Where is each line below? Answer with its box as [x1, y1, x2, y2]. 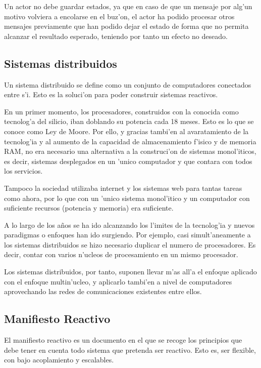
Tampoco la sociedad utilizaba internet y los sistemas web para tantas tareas [4, 182, 242, 193]
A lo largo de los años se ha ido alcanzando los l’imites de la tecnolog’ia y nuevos [4, 219, 255, 230]
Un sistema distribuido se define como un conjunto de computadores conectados [4, 79, 251, 90]
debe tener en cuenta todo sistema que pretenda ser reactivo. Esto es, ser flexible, [4, 344, 256, 355]
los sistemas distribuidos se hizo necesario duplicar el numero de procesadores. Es [4, 239, 256, 250]
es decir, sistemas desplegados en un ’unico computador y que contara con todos [4, 155, 252, 166]
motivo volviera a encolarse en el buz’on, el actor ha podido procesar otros [4, 11, 235, 21]
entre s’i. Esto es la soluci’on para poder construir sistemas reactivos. [4, 89, 218, 100]
